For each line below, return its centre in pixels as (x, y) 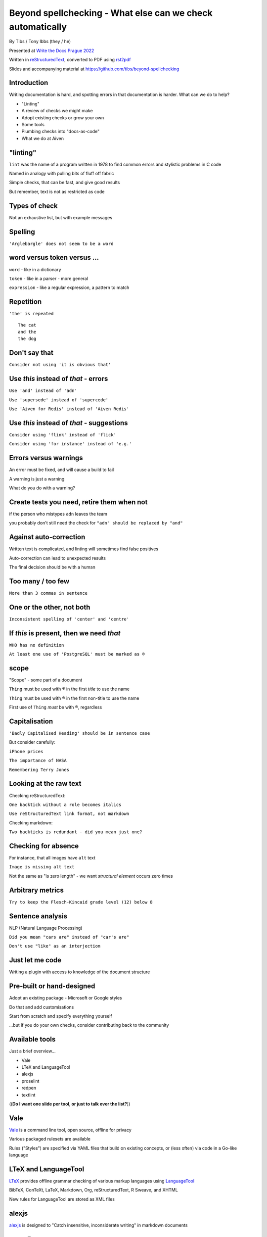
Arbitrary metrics (36, 890)
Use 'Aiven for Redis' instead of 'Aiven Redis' (69, 409)
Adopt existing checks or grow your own (63, 118)
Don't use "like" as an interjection (55, 946)
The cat (27, 325)
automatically (38, 27)
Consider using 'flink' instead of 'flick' (63, 435)
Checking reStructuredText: (37, 795)
